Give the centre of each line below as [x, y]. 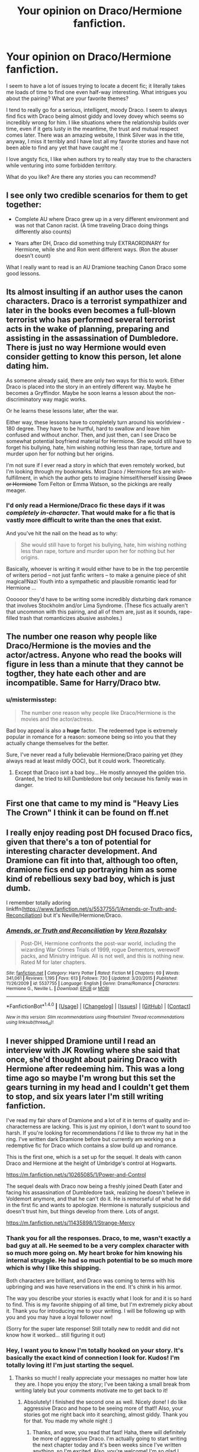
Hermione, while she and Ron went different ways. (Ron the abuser [96, 249]
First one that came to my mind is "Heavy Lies [92, 803]
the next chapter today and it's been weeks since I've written [107, 1445]
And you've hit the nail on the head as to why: [62, 533]
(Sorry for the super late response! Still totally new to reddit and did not [93, 1329]
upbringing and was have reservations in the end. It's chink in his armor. [94, 1287]
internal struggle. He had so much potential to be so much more [99, 1260]
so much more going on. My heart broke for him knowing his [94, 1252]
